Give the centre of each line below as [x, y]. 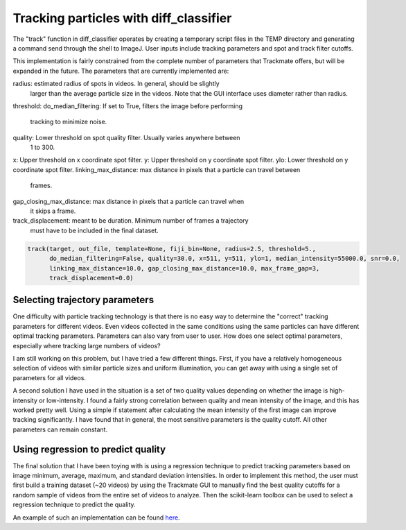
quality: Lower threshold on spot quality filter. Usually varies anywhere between [126, 137]
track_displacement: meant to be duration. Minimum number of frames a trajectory [131, 221]
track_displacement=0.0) [92, 278]
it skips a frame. [53, 211]
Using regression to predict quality [89, 449]
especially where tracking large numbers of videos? [87, 345]
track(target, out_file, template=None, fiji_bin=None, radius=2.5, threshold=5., [172, 249]
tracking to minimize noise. [69, 122]
